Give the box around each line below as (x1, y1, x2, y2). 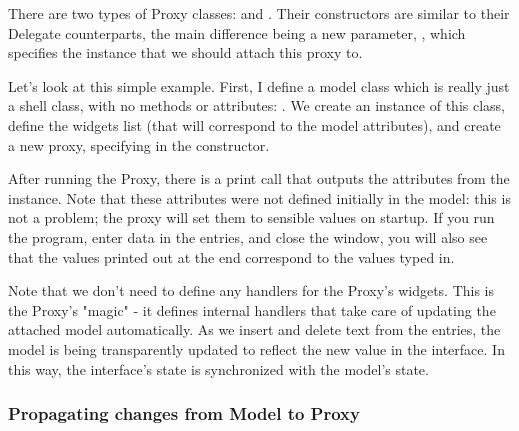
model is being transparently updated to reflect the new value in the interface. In (8, 338, 505, 359)
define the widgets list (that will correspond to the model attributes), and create (8, 114, 501, 135)
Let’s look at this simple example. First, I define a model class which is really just (8, 75, 510, 96)
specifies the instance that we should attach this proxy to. (8, 42, 363, 63)
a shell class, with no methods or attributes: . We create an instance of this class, (8, 95, 505, 116)
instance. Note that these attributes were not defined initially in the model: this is (8, 187, 511, 208)
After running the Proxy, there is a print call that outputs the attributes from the (8, 168, 510, 189)
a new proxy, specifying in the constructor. (8, 134, 270, 155)
